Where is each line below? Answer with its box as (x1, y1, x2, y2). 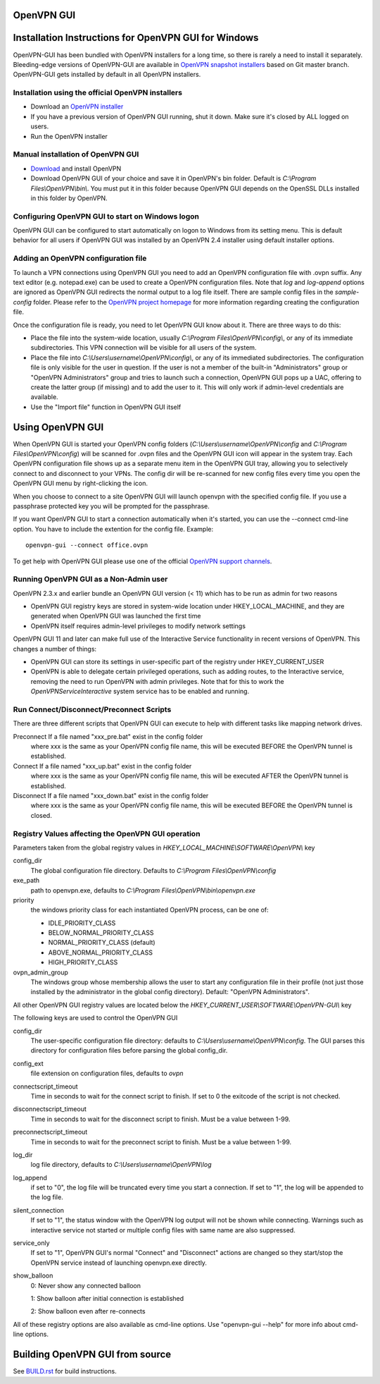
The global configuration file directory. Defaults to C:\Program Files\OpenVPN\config (30, 866, 277, 874)
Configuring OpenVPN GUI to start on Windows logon (13, 212, 200, 221)
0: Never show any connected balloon (30, 1281, 141, 1290)
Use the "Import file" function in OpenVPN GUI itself (30, 403, 182, 411)
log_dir (13, 1150, 33, 1159)
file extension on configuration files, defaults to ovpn (30, 1069, 184, 1078)
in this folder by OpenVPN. (30, 194, 108, 202)
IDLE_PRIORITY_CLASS (48, 919, 116, 927)
